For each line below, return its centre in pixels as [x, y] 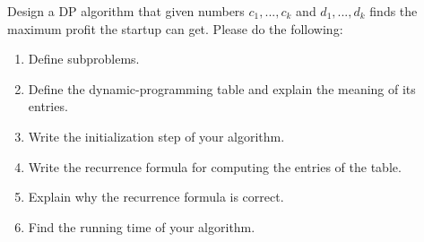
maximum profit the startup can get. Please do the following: [175, 28]
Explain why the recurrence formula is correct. [156, 197]
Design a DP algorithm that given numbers [126, 11]
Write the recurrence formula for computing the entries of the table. [215, 166]
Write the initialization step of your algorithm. [156, 136]
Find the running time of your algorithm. [142, 226]
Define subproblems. [84, 59]
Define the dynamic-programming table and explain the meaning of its [222, 88]
